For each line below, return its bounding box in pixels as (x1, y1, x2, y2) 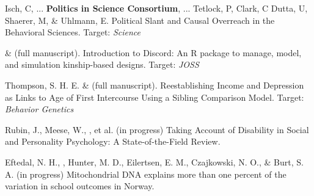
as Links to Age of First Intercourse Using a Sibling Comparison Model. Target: (5, 90, 304, 103)
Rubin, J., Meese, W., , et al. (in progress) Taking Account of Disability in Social (5, 123, 309, 136)
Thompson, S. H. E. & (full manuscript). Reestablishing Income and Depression (5, 78, 304, 91)
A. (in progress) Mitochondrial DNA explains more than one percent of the (5, 167, 287, 180)
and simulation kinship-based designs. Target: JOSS (5, 58, 199, 71)
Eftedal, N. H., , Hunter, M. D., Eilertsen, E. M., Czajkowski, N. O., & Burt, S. (5, 155, 304, 168)
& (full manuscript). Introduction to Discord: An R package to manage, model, (5, 46, 302, 59)
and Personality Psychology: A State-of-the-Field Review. (5, 135, 221, 148)
